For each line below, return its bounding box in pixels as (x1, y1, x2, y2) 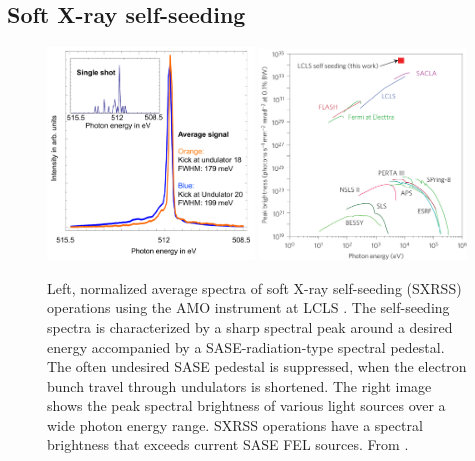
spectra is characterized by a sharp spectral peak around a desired (47, 316, 453, 337)
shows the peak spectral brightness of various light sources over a (47, 395, 446, 416)
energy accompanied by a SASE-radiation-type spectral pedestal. (47, 336, 445, 357)
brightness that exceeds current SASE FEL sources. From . (47, 434, 409, 455)
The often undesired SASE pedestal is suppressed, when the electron (47, 356, 467, 377)
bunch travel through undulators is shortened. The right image (47, 375, 432, 396)
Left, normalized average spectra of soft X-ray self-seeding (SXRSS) (47, 277, 462, 298)
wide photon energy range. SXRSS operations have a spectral (47, 414, 423, 435)
